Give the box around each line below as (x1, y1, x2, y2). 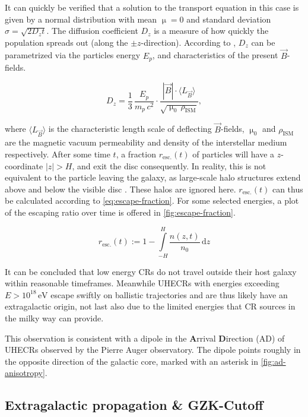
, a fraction (116, 148, 156, 160)
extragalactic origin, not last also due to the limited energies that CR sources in (5, 300, 296, 312)
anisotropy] (5, 367, 45, 379)
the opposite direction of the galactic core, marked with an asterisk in (5, 355, 258, 367)
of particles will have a (192, 148, 275, 160)
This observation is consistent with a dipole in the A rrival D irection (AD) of (5, 331, 285, 344)
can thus (272, 182, 303, 195)
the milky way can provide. (5, 312, 104, 324)
